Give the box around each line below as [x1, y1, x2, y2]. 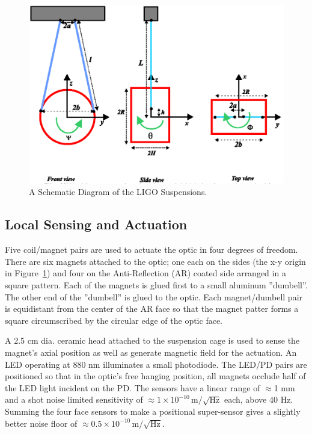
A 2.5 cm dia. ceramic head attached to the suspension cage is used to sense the [5, 334, 300, 347]
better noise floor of [5, 417, 78, 429]
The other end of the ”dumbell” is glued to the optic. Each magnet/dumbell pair [5, 290, 303, 303]
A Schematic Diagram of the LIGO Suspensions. [29, 185, 207, 198]
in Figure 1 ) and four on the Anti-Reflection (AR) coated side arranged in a [5, 267, 286, 279]
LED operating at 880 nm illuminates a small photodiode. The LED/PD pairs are [5, 358, 307, 370]
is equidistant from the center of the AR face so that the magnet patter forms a [5, 302, 299, 315]
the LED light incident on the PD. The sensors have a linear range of [5, 381, 260, 394]
